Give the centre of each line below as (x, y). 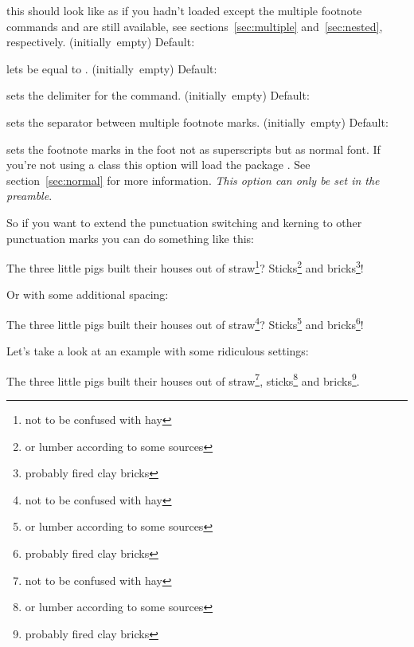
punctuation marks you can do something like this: (131, 238)
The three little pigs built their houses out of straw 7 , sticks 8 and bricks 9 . (183, 379)
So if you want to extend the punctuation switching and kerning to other (184, 222)
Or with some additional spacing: (88, 294)
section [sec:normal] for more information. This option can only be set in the (193, 180)
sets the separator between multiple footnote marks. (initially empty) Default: (197, 122)
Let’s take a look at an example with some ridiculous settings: (158, 351)
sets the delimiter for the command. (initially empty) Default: (158, 95)
